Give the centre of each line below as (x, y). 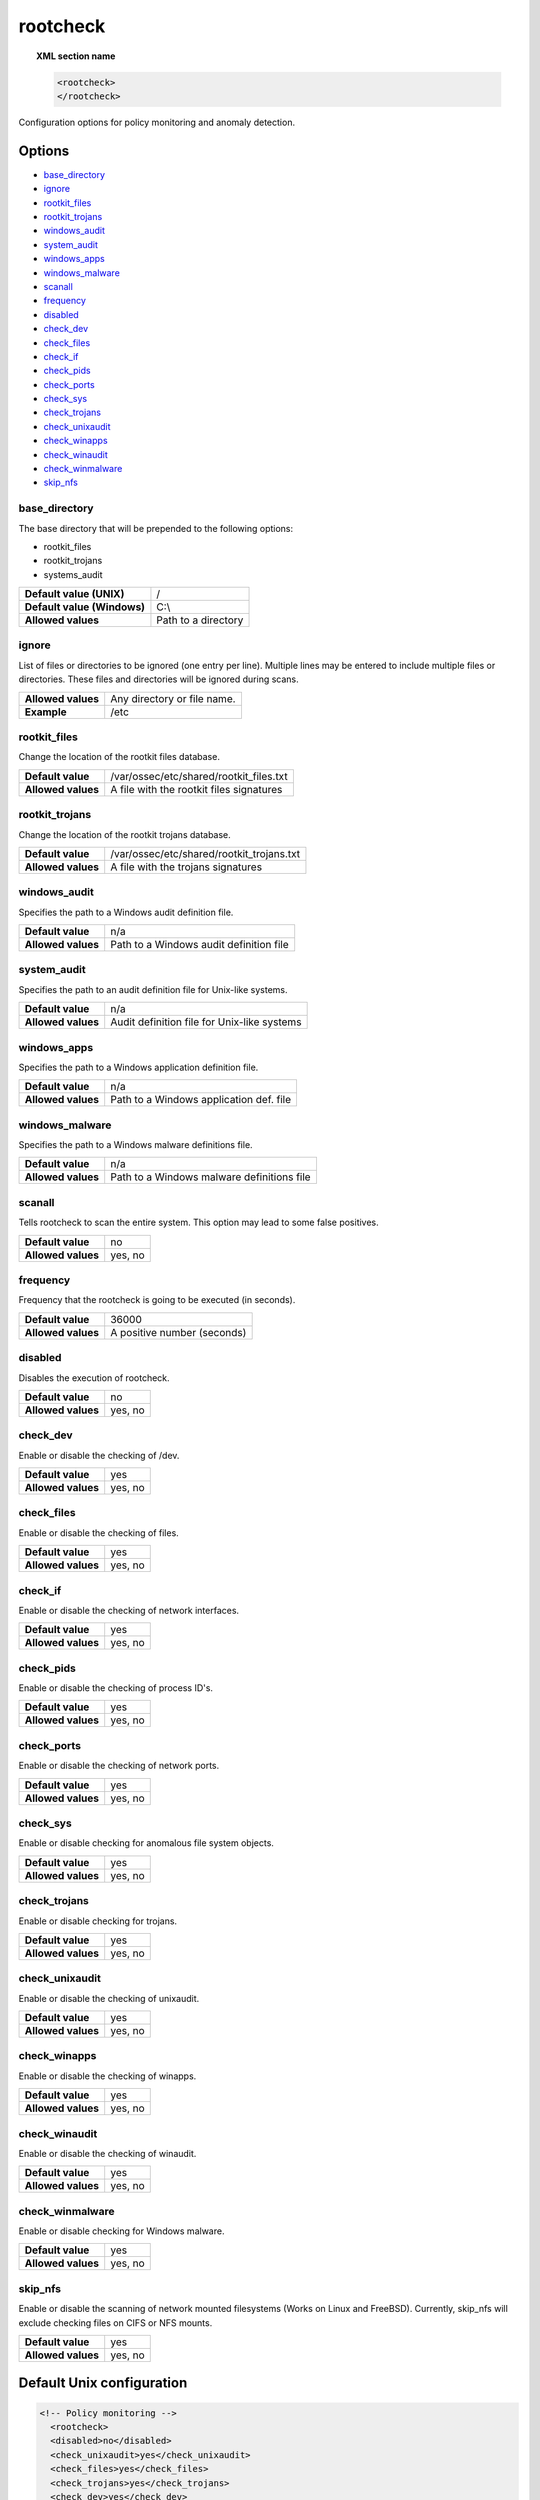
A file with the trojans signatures (186, 867)
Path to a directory (200, 620)
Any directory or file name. (173, 698)
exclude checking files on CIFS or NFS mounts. (115, 2322)
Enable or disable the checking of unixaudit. (109, 1998)
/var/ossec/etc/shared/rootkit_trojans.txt (205, 853)
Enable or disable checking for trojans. (98, 1921)
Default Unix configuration (103, 2383)
